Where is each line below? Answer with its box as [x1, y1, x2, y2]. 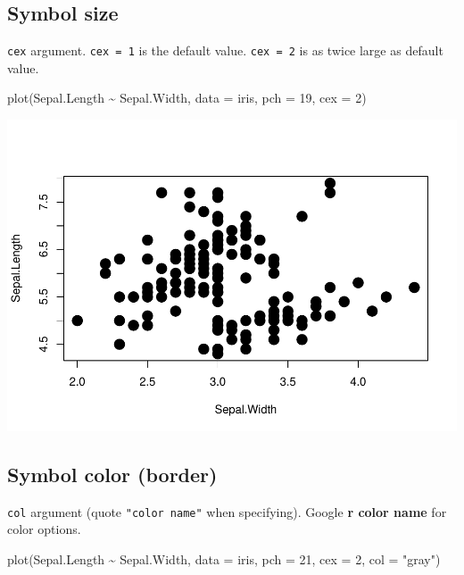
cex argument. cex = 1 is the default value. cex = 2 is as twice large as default [7, 41, 443, 60]
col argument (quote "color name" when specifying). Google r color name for [7, 502, 447, 521]
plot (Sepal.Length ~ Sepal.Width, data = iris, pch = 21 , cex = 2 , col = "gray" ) [7, 550, 441, 569]
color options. [7, 520, 81, 538]
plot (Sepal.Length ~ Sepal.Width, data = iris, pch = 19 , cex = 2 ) [7, 88, 367, 107]
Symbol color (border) [7, 460, 218, 487]
